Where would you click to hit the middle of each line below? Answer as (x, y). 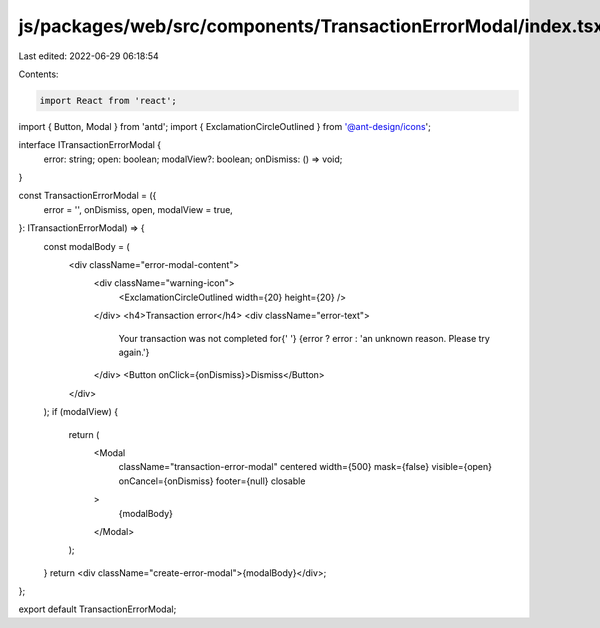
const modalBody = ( (86, 246)
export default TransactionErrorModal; (97, 609)
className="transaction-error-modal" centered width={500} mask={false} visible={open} (305, 467)
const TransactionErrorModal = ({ (87, 196)
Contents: (38, 74)
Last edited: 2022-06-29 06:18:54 (88, 56)
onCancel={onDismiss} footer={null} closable (212, 481)
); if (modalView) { (81, 412)
